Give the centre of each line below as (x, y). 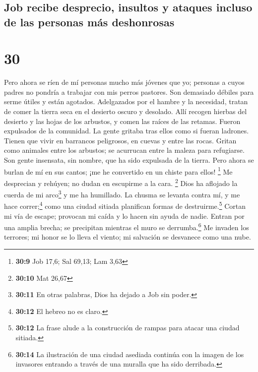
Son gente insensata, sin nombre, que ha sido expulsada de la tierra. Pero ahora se (129, 160)
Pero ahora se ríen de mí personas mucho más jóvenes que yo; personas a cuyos (124, 82)
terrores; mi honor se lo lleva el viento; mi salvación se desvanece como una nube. (128, 237)
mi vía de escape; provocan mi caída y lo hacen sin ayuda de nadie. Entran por (124, 216)
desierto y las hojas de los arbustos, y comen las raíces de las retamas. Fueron (122, 121)
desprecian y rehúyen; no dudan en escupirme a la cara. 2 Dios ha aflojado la (121, 182)
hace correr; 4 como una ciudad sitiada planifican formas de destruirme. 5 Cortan (125, 205)
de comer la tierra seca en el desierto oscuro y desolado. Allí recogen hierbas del (126, 111)
